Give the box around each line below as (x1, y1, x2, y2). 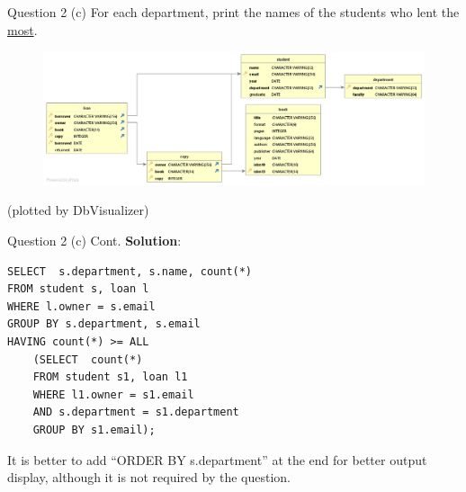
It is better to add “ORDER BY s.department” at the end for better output (7, 450, 427, 469)
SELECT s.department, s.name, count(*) (7, 264, 253, 278)
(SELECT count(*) (32, 353, 143, 366)
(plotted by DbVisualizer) (7, 201, 149, 219)
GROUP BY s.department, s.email (7, 318, 201, 331)
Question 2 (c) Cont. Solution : (7, 231, 182, 250)
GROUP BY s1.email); (32, 423, 156, 436)
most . (7, 20, 38, 39)
